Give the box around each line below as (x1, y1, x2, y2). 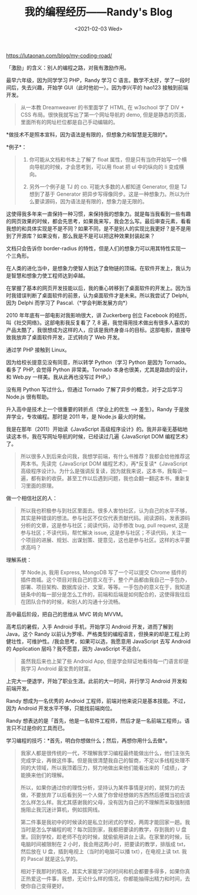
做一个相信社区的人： (6, 494, 57, 501)
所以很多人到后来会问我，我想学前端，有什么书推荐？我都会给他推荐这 (20, 452, 191, 460)
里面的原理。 (25, 482, 57, 489)
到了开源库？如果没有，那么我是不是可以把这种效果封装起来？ (6, 232, 155, 239)
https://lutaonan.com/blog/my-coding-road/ (6, 52, 113, 59)
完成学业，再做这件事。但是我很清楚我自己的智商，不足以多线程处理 (20, 756, 185, 764)
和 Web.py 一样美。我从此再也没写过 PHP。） (6, 373, 114, 380)
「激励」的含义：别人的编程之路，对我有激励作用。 (6, 64, 130, 71)
